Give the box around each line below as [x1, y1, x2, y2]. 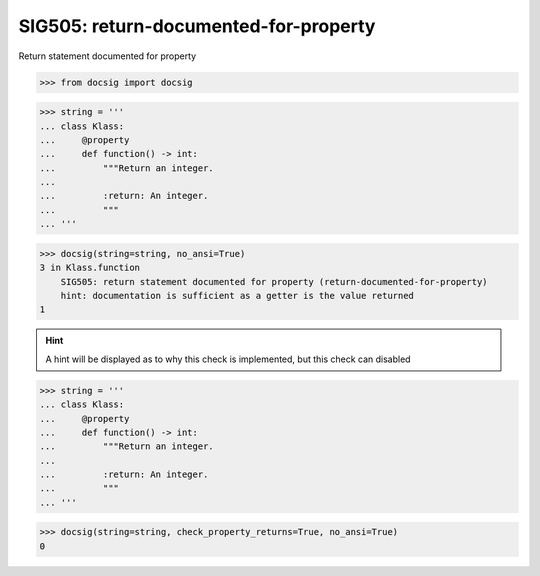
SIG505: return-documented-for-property [18, 15, 376, 37]
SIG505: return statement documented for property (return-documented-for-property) [60, 276, 489, 287]
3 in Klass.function [39, 262, 140, 274]
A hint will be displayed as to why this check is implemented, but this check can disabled [45, 353, 411, 365]
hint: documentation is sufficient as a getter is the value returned [60, 290, 415, 301]
